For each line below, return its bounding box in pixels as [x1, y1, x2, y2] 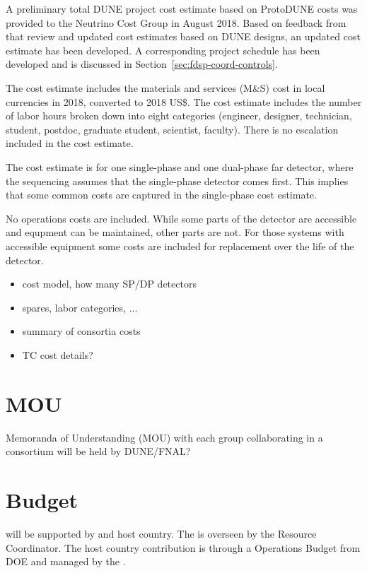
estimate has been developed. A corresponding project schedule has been [6, 42, 320, 57]
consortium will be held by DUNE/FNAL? [6, 444, 191, 459]
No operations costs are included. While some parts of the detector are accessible [6, 211, 357, 225]
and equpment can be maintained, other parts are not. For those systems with [6, 225, 344, 240]
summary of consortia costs [22, 324, 141, 338]
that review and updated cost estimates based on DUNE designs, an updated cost [6, 29, 361, 44]
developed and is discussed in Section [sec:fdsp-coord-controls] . [6, 57, 278, 71]
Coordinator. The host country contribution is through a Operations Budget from [6, 540, 361, 555]
